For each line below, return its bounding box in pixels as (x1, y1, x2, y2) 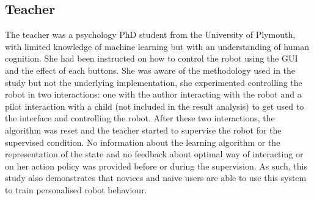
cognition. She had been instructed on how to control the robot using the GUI (5, 52, 298, 65)
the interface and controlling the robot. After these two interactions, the (5, 112, 275, 124)
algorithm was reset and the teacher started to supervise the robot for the (5, 123, 282, 136)
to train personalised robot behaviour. (5, 183, 147, 196)
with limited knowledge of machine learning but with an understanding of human (5, 40, 309, 52)
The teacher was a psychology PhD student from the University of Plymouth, (5, 28, 296, 41)
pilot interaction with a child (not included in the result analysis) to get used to (5, 99, 304, 112)
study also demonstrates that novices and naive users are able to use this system (5, 171, 307, 184)
